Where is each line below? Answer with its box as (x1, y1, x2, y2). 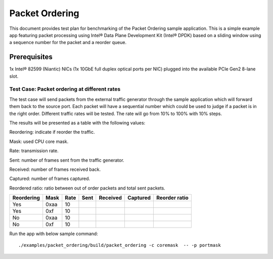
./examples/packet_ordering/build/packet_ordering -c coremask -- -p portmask (18, 242, 221, 248)
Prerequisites (9, 53, 53, 61)
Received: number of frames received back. (9, 166, 101, 172)
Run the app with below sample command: (9, 231, 98, 237)
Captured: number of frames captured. (9, 175, 90, 182)
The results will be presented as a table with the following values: (9, 120, 146, 126)
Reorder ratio (156, 194, 189, 201)
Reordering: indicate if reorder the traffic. (9, 129, 95, 135)
